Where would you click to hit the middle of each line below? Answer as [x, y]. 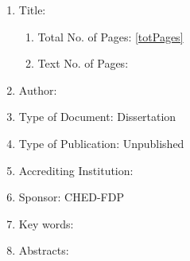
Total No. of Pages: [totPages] [111, 36]
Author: [38, 90]
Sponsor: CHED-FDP [71, 197]
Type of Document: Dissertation [97, 117]
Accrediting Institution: [76, 170]
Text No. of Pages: [83, 63]
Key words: [46, 223]
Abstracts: [44, 250]
